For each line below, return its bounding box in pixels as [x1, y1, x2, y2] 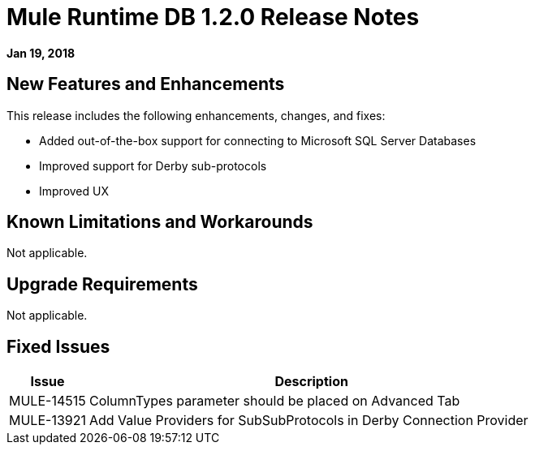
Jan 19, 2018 [6, 45, 76, 60]
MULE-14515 [9, 393, 86, 410]
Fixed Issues [6, 336, 110, 357]
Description [274, 373, 348, 390]
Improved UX [39, 183, 109, 198]
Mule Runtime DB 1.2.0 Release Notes [6, 3, 420, 31]
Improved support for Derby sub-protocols [39, 158, 267, 173]
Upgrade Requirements [6, 273, 198, 294]
